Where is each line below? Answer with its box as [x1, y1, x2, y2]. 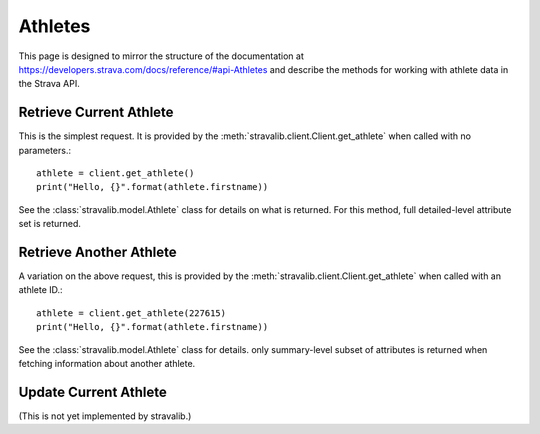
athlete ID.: [18, 284, 64, 296]
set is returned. [18, 218, 82, 230]
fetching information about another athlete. [18, 358, 196, 370]
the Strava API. [18, 78, 80, 90]
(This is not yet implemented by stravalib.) [18, 410, 192, 422]
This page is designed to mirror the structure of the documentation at [18, 50, 305, 62]
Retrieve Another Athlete [18, 244, 177, 260]
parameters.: [18, 144, 72, 156]
